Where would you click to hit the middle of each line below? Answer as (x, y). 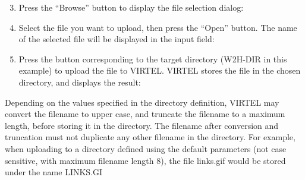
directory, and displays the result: (80, 82)
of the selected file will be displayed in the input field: (117, 39)
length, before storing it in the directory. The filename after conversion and (142, 125)
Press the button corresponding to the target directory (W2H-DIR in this (153, 59)
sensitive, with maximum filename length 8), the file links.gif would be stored (145, 160)
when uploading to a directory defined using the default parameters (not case (146, 148)
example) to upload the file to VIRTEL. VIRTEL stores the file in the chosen (160, 70)
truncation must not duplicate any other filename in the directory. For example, (150, 137)
